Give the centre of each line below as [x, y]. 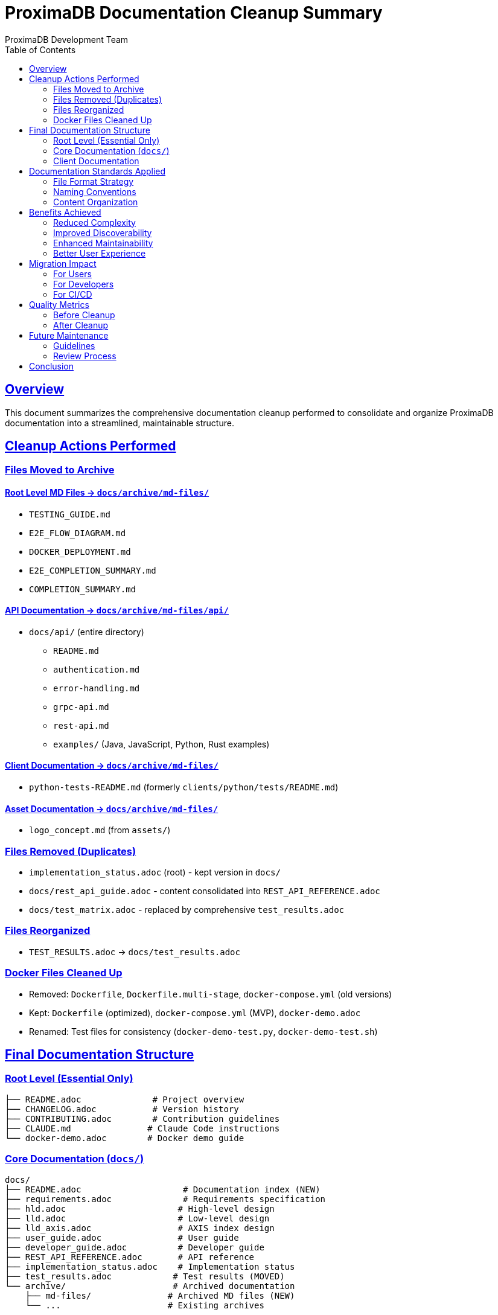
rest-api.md [81, 725]
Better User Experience [100, 253]
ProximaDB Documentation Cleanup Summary [194, 13]
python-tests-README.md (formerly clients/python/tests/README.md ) [184, 787]
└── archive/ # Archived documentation [150, 1286]
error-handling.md [97, 688]
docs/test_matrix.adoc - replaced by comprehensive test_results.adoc [187, 910]
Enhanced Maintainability [103, 243]
